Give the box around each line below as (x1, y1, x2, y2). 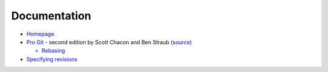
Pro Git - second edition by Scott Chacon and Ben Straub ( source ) (26, 38, 192, 45)
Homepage (26, 30, 55, 38)
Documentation (11, 9, 92, 22)
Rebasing (41, 47, 66, 54)
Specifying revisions (26, 55, 78, 63)
